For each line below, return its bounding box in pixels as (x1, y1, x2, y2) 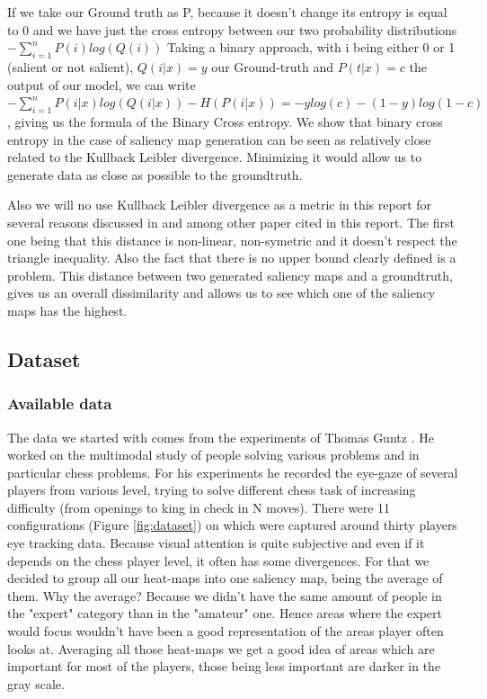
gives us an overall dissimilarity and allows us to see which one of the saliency (7, 283, 436, 302)
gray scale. (7, 674, 65, 693)
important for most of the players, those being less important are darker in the (7, 657, 441, 676)
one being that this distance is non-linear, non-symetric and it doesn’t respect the (7, 230, 457, 249)
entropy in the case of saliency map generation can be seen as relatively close (7, 130, 431, 148)
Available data (7, 392, 112, 415)
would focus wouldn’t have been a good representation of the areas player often (7, 622, 444, 641)
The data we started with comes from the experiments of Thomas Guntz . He (7, 427, 434, 446)
